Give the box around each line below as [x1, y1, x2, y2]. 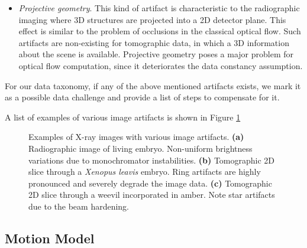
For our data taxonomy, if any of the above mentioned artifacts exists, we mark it [5, 79, 301, 92]
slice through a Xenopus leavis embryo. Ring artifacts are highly [28, 165, 261, 178]
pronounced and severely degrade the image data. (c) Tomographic [28, 177, 272, 189]
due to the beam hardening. [28, 200, 130, 212]
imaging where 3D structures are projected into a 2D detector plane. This [18, 13, 286, 25]
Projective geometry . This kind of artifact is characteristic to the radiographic [18, 2, 300, 14]
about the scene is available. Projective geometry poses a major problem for [18, 48, 294, 60]
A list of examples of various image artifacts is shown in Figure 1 [5, 110, 241, 123]
